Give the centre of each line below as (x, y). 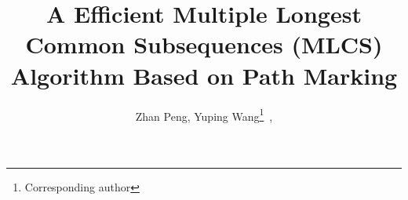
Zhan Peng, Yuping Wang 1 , (204, 115)
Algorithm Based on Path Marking (204, 75)
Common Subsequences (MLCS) (204, 44)
